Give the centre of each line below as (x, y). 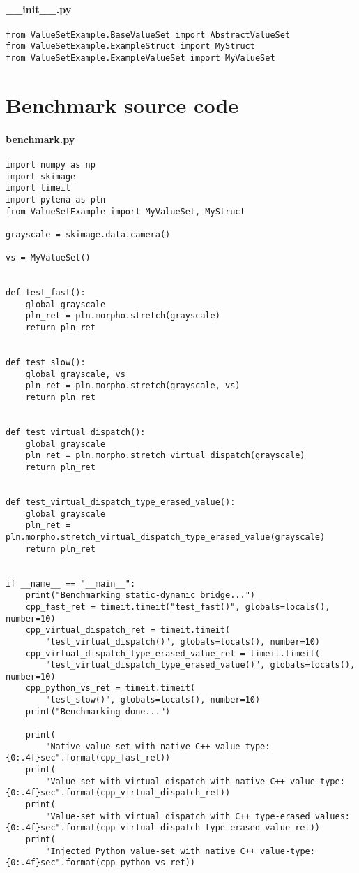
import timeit (38, 188)
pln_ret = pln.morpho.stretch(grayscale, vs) (133, 386)
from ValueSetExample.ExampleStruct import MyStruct (130, 46)
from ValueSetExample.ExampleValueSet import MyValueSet (140, 58)
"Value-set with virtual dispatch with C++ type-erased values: (198, 816)
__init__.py (39, 9)
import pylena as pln (56, 199)
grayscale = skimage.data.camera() (88, 234)
